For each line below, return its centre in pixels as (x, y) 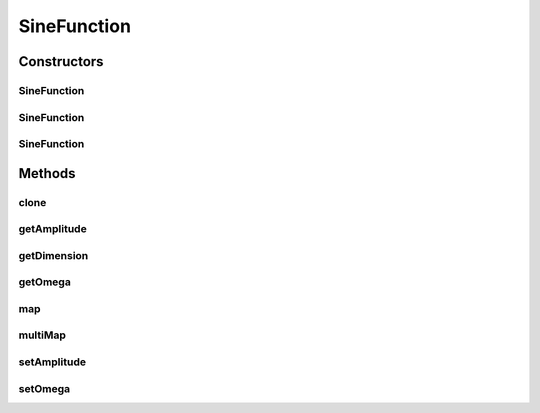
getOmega (45, 282)
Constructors (61, 61)
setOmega (44, 388)
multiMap (42, 335)
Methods (47, 173)
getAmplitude (52, 229)
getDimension (53, 255)
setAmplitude (52, 362)
